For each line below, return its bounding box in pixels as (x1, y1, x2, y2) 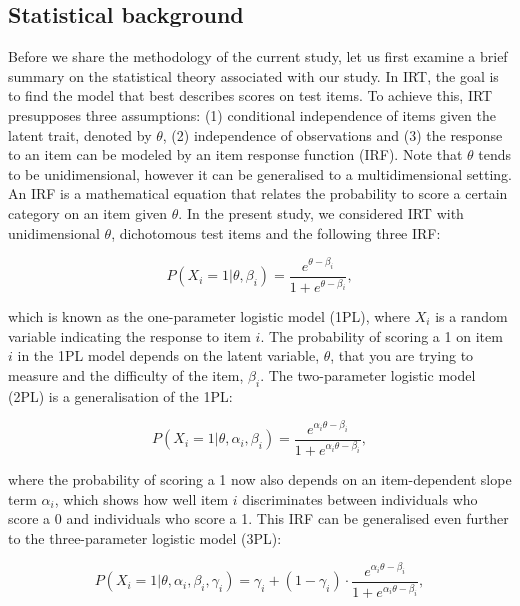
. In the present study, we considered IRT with (178, 202, 464, 223)
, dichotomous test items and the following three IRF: (111, 222, 441, 243)
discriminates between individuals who (242, 488, 478, 509)
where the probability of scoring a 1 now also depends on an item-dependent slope (8, 468, 512, 489)
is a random (435, 305, 508, 326)
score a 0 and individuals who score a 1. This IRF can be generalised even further (8, 508, 509, 529)
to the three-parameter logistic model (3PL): (8, 527, 282, 548)
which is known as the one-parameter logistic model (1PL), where (8, 305, 411, 326)
